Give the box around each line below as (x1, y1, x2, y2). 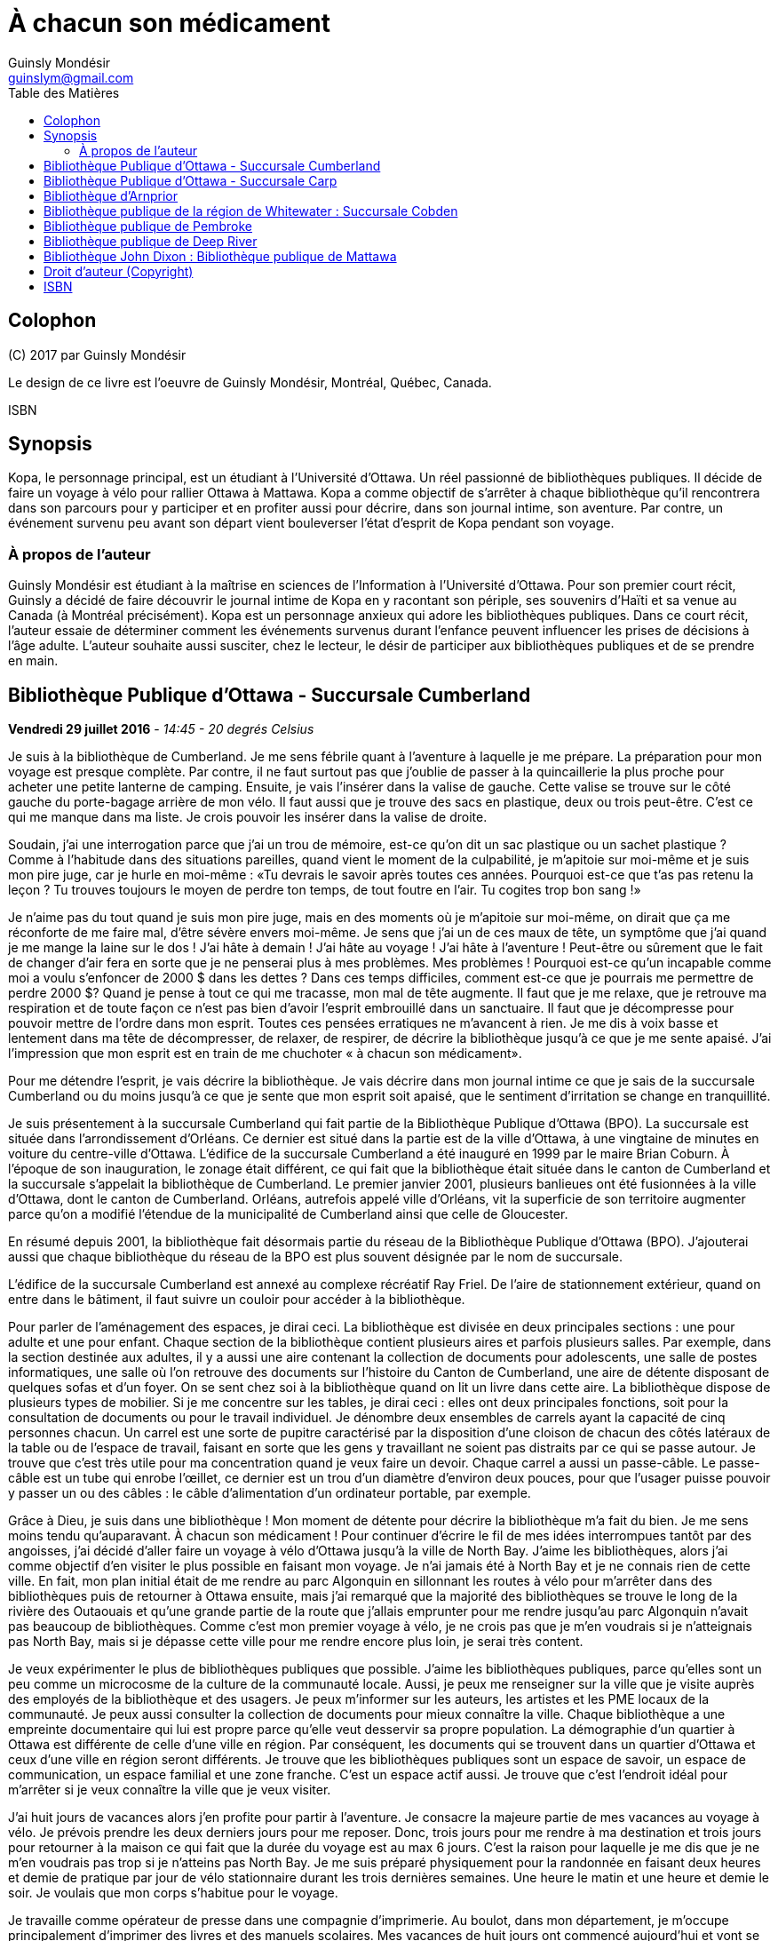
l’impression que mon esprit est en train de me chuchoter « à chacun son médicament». (8, 1046, 522, 1062)
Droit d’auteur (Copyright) (44, 263, 194, 279)
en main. (8, 653, 59, 669)
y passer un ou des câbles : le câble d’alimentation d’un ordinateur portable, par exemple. (8, 1485, 531, 1501)
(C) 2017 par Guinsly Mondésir (8, 346, 187, 362)
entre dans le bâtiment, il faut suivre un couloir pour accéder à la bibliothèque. (8, 1292, 465, 1308)
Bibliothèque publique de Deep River (44, 233, 258, 249)
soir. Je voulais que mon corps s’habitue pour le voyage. (8, 1885, 338, 1901)
